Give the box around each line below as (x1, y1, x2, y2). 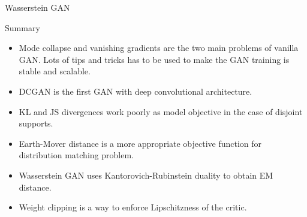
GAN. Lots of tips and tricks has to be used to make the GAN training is (19, 53, 290, 65)
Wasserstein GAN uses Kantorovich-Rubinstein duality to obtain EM (19, 168, 273, 181)
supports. (19, 117, 53, 129)
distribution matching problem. (19, 149, 134, 161)
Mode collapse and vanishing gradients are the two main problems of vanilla (19, 41, 299, 54)
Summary (5, 21, 40, 34)
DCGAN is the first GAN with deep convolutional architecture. (19, 85, 252, 97)
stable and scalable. (19, 65, 91, 77)
